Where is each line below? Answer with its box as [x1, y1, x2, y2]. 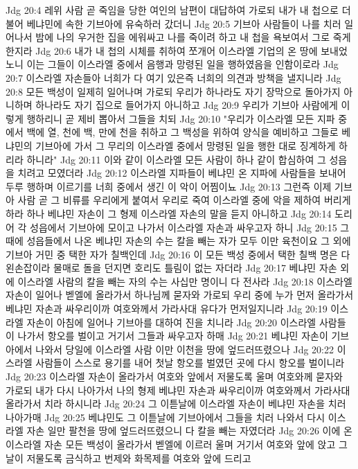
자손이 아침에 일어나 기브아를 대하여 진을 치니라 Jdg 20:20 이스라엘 [26, 315, 316, 329]
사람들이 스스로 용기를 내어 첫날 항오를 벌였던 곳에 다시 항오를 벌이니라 [35, 355, 345, 370]
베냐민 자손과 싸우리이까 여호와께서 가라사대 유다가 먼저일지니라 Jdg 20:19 [6, 301, 328, 316]
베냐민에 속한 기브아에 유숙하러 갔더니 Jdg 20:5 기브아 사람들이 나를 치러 [26, 16, 341, 30]
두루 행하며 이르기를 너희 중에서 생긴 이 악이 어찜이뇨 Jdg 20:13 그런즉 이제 [6, 179, 332, 193]
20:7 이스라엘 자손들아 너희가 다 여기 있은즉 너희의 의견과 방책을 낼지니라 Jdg [6, 70, 341, 85]
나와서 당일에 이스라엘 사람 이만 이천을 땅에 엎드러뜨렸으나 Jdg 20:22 [35, 342, 334, 356]
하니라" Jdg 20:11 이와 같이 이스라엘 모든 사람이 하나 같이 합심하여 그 [26, 152, 326, 166]
